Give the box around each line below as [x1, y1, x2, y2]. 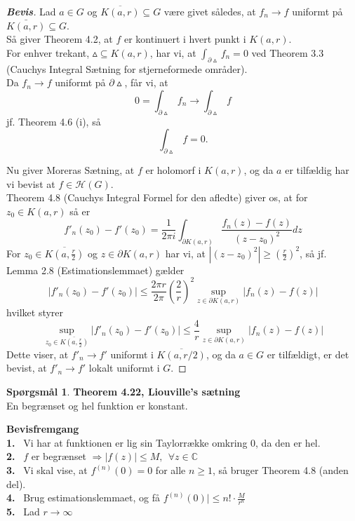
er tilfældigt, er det [267, 346, 349, 361]
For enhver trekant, [6, 45, 90, 60]
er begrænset [31, 449, 87, 464]
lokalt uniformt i [88, 360, 160, 375]
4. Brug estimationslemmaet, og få [6, 490, 161, 505]
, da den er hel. [255, 435, 321, 449]
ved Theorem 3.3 [251, 45, 324, 60]
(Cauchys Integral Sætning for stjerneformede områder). [6, 61, 248, 76]
